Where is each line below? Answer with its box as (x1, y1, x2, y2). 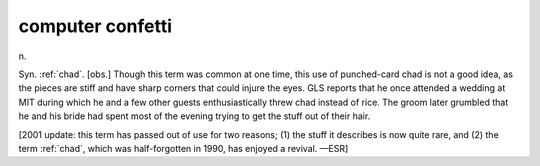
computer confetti (18, 15, 173, 37)
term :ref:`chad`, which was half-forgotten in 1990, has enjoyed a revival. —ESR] (18, 142, 349, 154)
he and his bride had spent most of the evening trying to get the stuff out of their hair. (18, 110, 371, 122)
